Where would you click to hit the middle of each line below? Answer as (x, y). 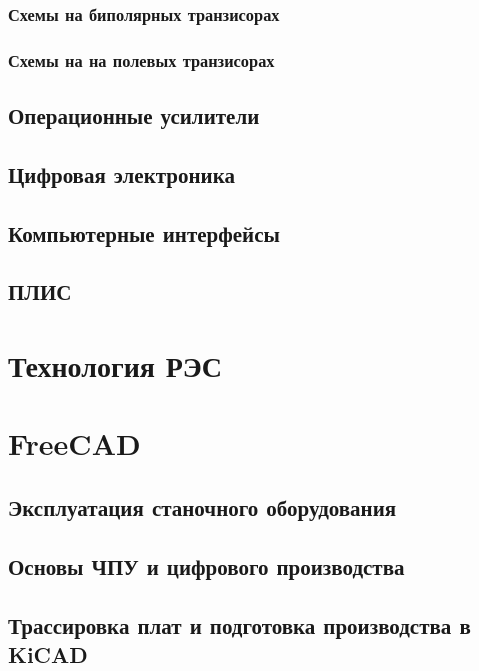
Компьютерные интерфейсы (144, 232)
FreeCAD (74, 443)
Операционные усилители (134, 115)
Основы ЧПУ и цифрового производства (206, 565)
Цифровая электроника (121, 173)
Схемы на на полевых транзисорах (141, 59)
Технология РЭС (115, 365)
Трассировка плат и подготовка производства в (239, 624)
